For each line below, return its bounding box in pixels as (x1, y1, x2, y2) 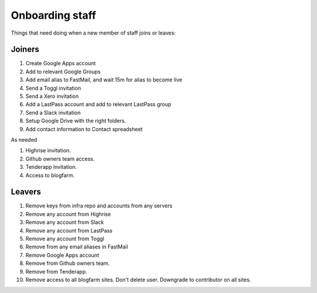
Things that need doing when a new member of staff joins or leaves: (11, 29, 176, 36)
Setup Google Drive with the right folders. (25, 117, 126, 124)
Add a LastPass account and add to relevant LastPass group (25, 101, 171, 108)
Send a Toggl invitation (25, 84, 82, 91)
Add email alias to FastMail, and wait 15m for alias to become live (25, 76, 183, 83)
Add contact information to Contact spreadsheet (25, 125, 143, 132)
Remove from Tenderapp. (25, 268, 87, 275)
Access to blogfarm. (25, 172, 75, 179)
